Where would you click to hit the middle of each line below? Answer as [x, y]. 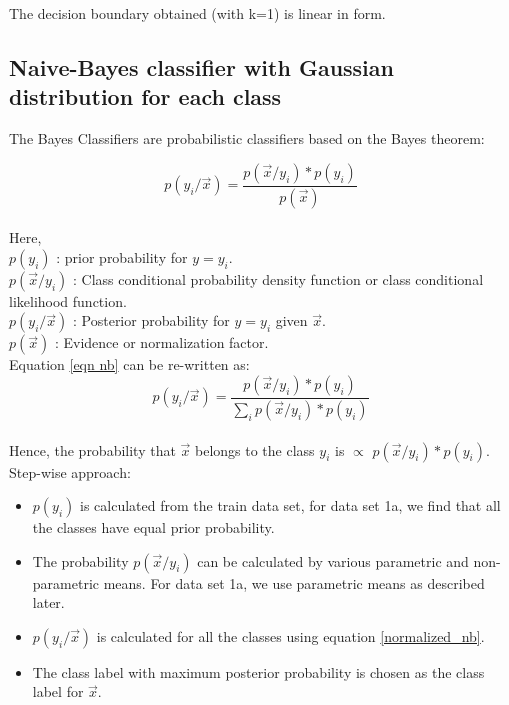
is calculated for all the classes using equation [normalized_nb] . [290, 635]
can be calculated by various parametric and [333, 560]
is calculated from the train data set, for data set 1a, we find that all [290, 505]
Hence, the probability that [92, 449]
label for [58, 691]
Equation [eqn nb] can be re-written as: [129, 364]
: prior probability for [122, 256]
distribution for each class [145, 96]
